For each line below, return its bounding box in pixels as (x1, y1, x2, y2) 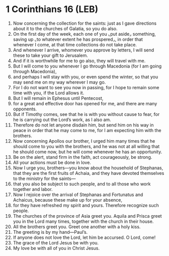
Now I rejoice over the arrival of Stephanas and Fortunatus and (13, 191, 143, 198)
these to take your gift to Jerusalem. (13, 52, 89, 58)
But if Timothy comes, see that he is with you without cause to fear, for (13, 111, 160, 117)
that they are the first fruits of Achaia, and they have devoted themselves (13, 170, 164, 176)
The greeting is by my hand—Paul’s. (13, 229, 88, 235)
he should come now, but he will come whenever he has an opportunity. (13, 149, 162, 155)
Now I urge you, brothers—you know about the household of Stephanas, (13, 165, 163, 171)
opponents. (13, 106, 37, 112)
